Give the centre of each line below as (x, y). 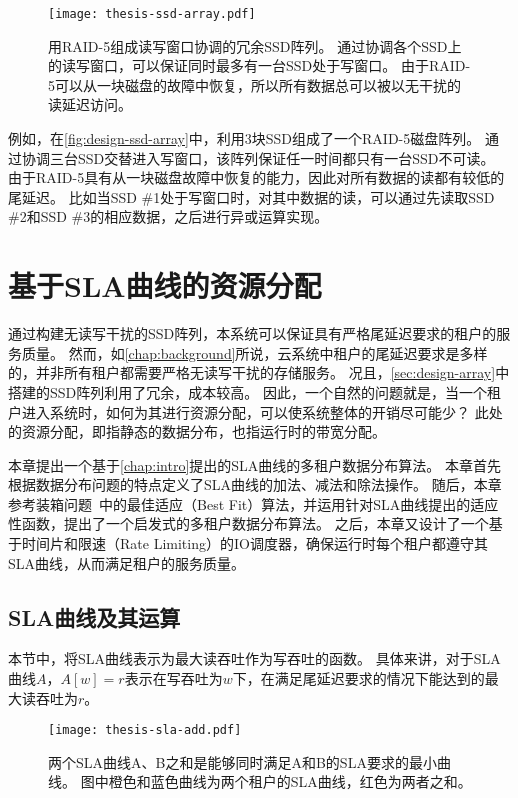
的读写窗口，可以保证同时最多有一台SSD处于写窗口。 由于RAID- (259, 65)
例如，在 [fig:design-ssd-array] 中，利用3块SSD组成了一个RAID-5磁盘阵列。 (244, 138)
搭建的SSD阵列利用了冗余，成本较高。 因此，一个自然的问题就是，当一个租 (254, 391)
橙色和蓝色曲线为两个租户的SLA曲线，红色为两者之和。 (290, 781)
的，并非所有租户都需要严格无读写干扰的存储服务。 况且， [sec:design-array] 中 (259, 372)
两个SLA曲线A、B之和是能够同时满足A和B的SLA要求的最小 (242, 761)
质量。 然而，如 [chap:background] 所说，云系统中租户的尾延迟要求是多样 (254, 352)
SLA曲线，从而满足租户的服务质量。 (127, 562)
